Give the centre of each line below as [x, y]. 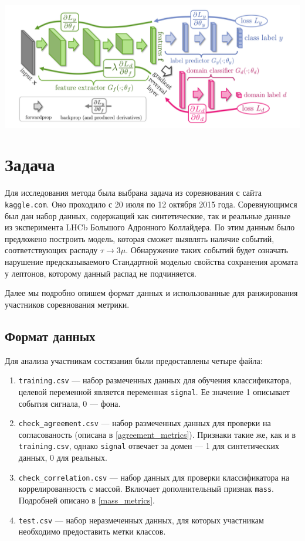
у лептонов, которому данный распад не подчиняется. [101, 273]
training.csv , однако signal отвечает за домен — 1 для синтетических [149, 446]
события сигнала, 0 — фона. [70, 403]
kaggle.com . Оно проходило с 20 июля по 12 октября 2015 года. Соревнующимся [151, 204]
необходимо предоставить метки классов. [92, 531]
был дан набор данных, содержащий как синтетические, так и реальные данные [148, 215]
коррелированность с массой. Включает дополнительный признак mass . [146, 489]
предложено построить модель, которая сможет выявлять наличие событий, [140, 238]
